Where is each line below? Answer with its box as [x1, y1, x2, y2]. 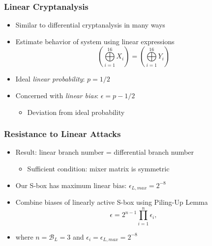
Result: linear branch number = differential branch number [15, 147, 194, 157]
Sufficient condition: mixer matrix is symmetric [27, 164, 170, 173]
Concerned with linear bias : [15, 90, 99, 100]
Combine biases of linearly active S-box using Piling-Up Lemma [15, 197, 208, 207]
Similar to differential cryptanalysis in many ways [15, 20, 165, 30]
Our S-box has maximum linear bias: [15, 180, 127, 190]
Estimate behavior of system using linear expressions [15, 36, 175, 46]
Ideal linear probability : [15, 74, 85, 84]
